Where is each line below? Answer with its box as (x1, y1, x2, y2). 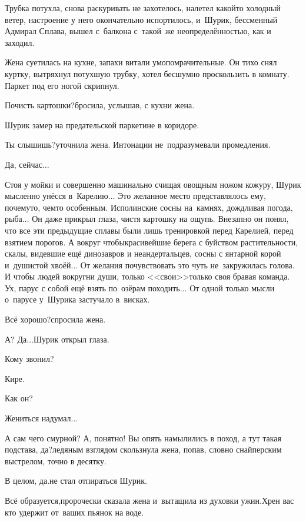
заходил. (5, 36, 35, 48)
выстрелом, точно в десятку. (5, 454, 107, 467)
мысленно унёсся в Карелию (5, 189, 108, 202)
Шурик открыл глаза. (33, 333, 109, 345)
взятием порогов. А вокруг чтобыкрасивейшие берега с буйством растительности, (5, 235, 298, 248)
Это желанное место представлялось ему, (118, 189, 266, 202)
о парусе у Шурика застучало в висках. (5, 293, 150, 305)
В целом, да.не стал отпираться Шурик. (5, 474, 147, 487)
